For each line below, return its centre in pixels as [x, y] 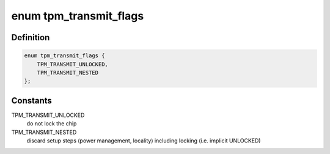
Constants [31, 100]
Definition [31, 37]
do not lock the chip [52, 124]
